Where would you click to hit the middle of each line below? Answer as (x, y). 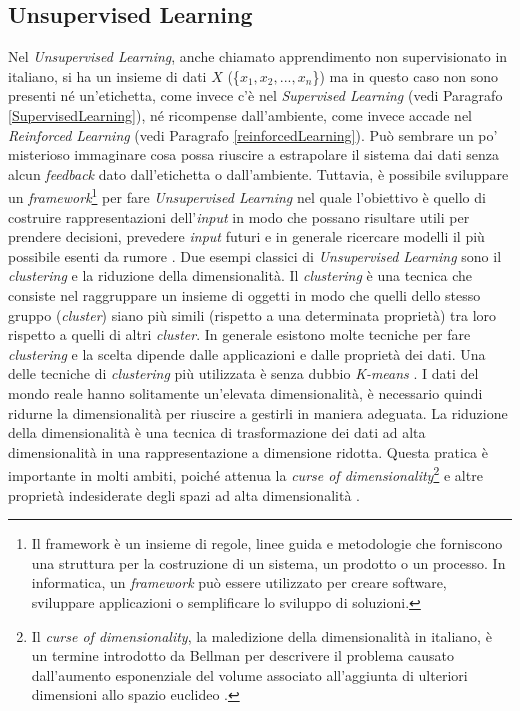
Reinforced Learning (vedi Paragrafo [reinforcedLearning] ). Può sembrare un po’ (253, 134)
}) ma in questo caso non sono (405, 75)
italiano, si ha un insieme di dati (107, 75)
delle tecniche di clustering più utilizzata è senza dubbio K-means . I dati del (243, 373)
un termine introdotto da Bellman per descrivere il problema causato (242, 655)
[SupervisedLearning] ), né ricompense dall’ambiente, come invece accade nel (240, 114)
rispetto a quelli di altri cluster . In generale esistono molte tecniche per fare (239, 334)
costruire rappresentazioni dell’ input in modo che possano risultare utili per (239, 216)
